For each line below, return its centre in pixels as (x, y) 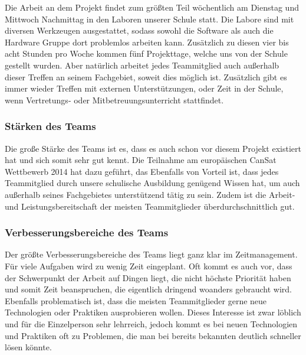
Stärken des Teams (50, 126)
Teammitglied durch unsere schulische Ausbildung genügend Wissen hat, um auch (152, 183)
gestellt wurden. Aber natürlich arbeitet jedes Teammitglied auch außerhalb (142, 65)
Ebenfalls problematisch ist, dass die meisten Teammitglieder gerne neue (136, 300)
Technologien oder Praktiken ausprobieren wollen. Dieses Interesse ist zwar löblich (153, 312)
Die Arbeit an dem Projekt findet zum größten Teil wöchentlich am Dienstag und (152, 7)
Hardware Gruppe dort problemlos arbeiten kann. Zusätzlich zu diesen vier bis (147, 42)
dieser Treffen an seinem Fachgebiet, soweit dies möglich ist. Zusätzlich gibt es (146, 76)
